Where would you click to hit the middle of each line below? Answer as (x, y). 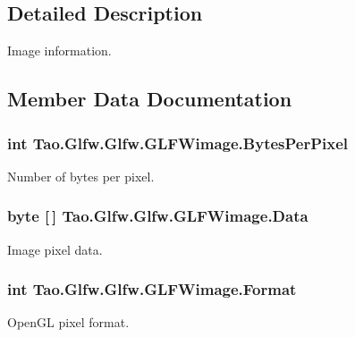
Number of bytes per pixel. (81, 176)
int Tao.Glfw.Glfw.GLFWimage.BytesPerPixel (178, 143)
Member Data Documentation (150, 99)
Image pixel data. (55, 249)
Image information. (59, 51)
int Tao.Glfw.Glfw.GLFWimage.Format (152, 289)
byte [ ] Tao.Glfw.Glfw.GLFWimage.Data (158, 216)
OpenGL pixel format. (68, 322)
